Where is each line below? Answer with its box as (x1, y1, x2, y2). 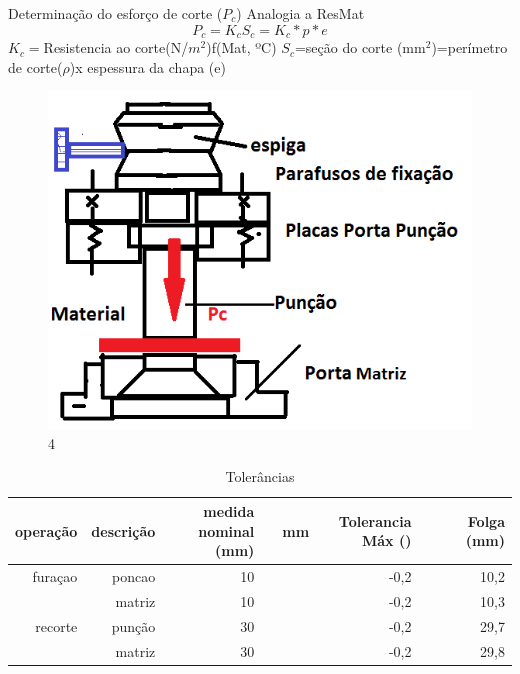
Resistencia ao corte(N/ (43, 37, 189, 58)
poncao (112, 566, 156, 586)
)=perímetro (431, 37, 508, 58)
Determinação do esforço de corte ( (8, 3, 223, 23)
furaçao (32, 566, 78, 586)
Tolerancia (338, 510, 412, 531)
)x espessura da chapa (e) (69, 56, 226, 77)
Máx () (361, 530, 412, 551)
